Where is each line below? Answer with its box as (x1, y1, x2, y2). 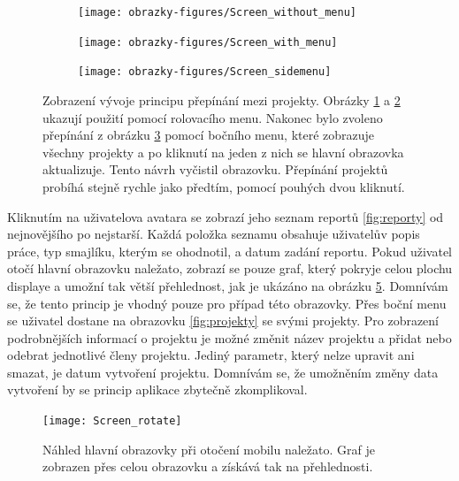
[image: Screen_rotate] (42, 415, 182, 428)
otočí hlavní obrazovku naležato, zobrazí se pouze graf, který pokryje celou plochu (7, 259, 453, 278)
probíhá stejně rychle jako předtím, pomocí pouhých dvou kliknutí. (42, 177, 405, 195)
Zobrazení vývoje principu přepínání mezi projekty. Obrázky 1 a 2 (42, 90, 401, 109)
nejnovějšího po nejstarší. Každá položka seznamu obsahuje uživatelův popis (7, 225, 420, 243)
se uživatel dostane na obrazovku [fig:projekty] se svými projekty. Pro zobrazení (7, 311, 440, 330)
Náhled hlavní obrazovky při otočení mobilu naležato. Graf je (42, 439, 375, 458)
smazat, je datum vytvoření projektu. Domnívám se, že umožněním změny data (7, 363, 439, 381)
